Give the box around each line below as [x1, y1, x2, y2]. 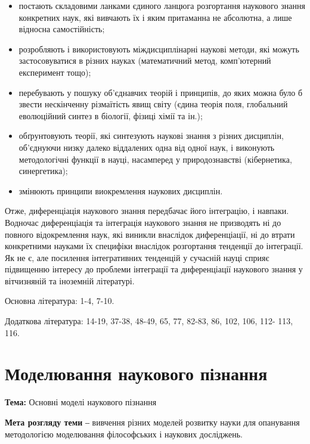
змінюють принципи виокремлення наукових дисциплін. [18, 184, 223, 197]
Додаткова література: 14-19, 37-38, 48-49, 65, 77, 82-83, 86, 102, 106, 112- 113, [5, 315, 293, 327]
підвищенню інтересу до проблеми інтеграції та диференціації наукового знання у [5, 263, 303, 275]
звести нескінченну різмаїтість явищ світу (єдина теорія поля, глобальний [18, 98, 288, 110]
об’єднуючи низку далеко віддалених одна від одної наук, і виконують [18, 141, 275, 153]
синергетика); [18, 164, 68, 177]
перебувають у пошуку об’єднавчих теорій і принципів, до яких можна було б [18, 86, 303, 98]
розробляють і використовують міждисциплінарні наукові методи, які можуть [18, 42, 299, 55]
